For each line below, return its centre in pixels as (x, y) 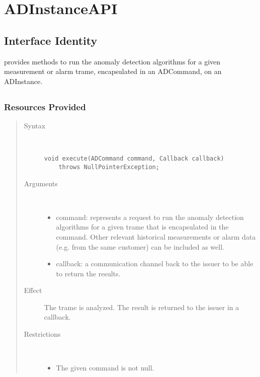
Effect (33, 290)
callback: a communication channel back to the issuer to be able (155, 263)
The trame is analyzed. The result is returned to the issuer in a (142, 307)
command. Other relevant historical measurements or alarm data (156, 236)
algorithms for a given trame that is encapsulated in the (142, 227)
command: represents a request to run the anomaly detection (150, 217)
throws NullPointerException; (109, 167)
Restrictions (42, 334)
